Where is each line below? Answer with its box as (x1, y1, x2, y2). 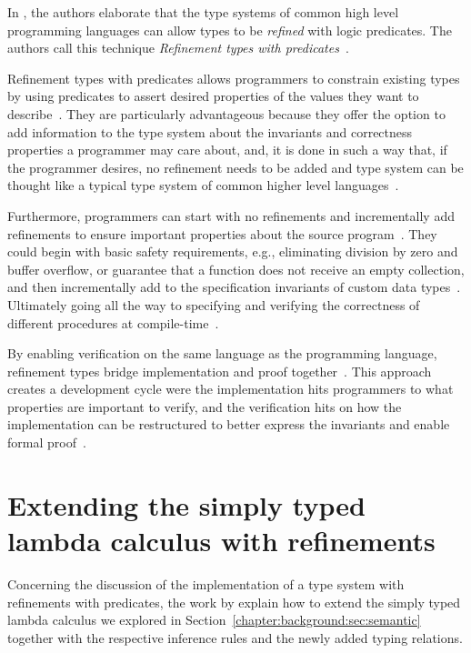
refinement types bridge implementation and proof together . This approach (7, 361, 432, 380)
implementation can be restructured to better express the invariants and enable (7, 415, 450, 434)
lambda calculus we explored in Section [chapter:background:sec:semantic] (7, 610, 421, 629)
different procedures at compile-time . (7, 313, 219, 332)
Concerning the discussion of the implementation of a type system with (7, 574, 405, 593)
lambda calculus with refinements (7, 522, 436, 559)
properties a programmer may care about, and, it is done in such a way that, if (7, 140, 447, 159)
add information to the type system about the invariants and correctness (7, 122, 413, 141)
